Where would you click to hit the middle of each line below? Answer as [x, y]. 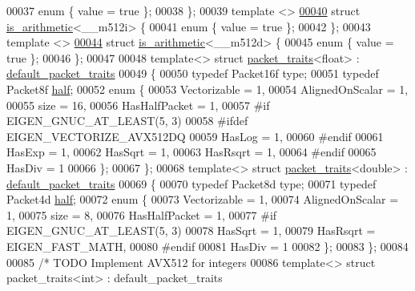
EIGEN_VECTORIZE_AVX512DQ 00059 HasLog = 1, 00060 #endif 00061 [195, 136]
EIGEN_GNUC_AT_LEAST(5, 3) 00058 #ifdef [127, 121]
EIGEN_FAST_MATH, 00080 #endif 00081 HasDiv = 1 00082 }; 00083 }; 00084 [207, 246]
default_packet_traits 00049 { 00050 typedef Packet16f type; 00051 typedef [193, 73]
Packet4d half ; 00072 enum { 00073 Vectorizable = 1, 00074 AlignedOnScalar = [203, 199]
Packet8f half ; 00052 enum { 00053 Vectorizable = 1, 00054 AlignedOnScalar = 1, [207, 89]
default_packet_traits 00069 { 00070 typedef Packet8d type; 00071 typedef [191, 183]
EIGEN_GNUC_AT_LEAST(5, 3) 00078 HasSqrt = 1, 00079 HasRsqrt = [191, 230]
